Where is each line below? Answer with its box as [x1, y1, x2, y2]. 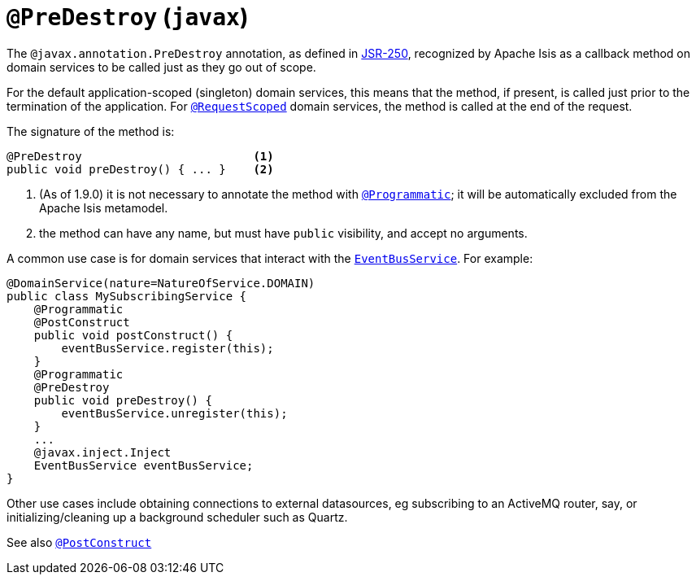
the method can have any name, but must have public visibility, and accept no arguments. [39, 225, 528, 240]
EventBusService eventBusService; [33, 458, 254, 472]
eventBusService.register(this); [61, 341, 274, 355]
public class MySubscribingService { [7, 289, 247, 303]
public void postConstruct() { [33, 328, 233, 342]
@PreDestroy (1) [7, 149, 274, 163]
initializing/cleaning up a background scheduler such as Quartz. [7, 509, 348, 524]
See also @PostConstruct [7, 535, 152, 549]
